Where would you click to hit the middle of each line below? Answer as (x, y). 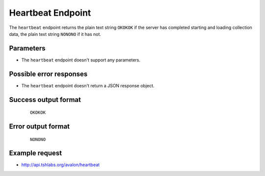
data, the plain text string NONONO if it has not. (55, 34)
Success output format (45, 100)
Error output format (40, 126)
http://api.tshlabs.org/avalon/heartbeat (61, 165)
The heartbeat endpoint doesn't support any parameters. (81, 60)
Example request (36, 153)
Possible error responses (48, 74)
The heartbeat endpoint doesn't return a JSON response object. (88, 85)
